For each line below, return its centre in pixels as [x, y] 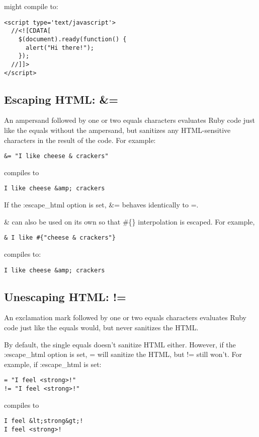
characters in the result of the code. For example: [80, 140]
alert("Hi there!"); [60, 48]
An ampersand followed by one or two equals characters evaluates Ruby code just [129, 120]
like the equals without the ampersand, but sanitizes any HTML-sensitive [117, 130]
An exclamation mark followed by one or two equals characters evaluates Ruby [125, 317]
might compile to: [31, 6]
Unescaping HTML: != [65, 296]
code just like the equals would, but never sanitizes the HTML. [101, 327]
